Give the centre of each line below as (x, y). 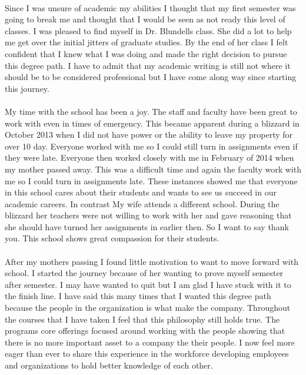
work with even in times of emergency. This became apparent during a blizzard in (152, 123)
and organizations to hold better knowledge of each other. (109, 365)
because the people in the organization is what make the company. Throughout (148, 308)
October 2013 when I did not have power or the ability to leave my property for (149, 135)
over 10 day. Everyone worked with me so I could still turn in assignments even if (151, 146)
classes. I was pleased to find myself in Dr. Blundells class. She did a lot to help (148, 30)
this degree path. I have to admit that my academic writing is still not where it (148, 65)
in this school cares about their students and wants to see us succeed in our (141, 192)
